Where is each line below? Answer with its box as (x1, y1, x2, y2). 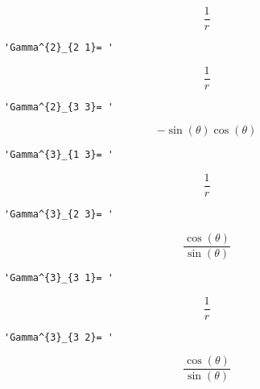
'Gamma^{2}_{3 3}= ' (4, 101, 114, 113)
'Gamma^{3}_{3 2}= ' (4, 331, 114, 343)
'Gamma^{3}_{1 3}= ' (4, 149, 114, 161)
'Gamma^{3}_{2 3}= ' (4, 209, 114, 221)
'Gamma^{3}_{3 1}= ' (4, 271, 114, 283)
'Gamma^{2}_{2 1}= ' (4, 42, 114, 54)
